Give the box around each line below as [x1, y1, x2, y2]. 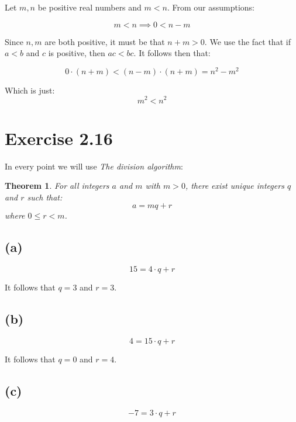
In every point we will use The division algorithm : [5, 160, 183, 172]
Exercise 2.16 [5, 126, 113, 150]
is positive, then [48, 47, 105, 59]
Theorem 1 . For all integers [5, 179, 109, 192]
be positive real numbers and [37, 1, 142, 13]
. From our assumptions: [167, 1, 254, 13]
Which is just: [5, 84, 55, 96]
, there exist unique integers [185, 179, 284, 192]
